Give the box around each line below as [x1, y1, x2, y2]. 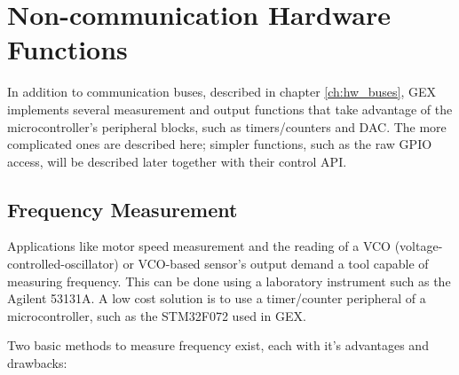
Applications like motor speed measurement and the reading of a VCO [7, 237, 391, 255]
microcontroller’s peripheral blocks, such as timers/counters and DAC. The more [7, 117, 447, 136]
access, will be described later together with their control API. [7, 152, 347, 170]
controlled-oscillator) [7, 254, 119, 273]
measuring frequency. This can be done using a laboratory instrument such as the [7, 271, 451, 290]
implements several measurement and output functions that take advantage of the [7, 99, 453, 118]
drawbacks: [7, 354, 67, 372]
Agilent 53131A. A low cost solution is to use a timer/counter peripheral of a [7, 289, 426, 308]
